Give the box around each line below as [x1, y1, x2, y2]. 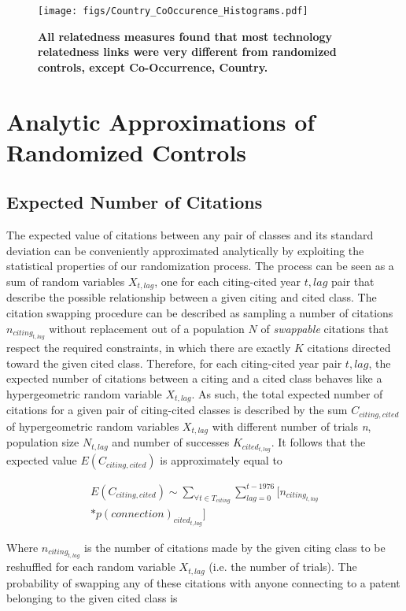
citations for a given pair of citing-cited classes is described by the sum [6, 402, 348, 418]
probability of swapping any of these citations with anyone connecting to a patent [6, 574, 400, 591]
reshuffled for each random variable [6, 558, 175, 575]
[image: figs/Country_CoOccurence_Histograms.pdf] [38, 6, 308, 17]
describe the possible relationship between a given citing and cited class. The [6, 289, 377, 305]
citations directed [307, 339, 391, 356]
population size [6, 434, 79, 450]
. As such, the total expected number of [191, 385, 383, 402]
